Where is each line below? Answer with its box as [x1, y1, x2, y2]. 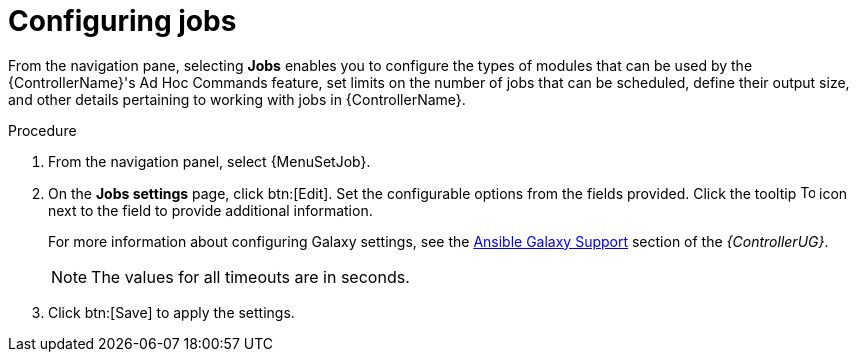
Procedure [8, 121, 77, 139]
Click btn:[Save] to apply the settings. [48, 303, 295, 321]
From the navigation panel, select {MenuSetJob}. [48, 152, 371, 170]
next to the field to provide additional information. [48, 201, 373, 219]
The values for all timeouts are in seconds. [91, 266, 410, 287]
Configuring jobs [8, 4, 237, 38]
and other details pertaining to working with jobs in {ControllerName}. [8, 90, 466, 108]
